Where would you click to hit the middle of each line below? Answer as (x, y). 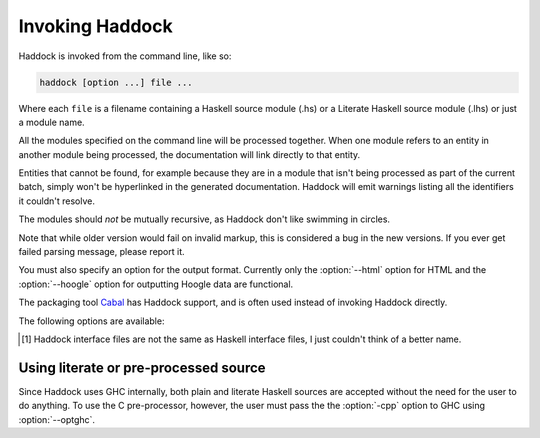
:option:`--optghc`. (56, 419)
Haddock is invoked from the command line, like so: (125, 56)
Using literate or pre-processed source (142, 367)
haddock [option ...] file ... (116, 82)
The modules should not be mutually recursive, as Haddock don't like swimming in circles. (204, 219)
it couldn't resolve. (56, 201)
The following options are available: (91, 321)
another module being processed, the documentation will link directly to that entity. (189, 154)
